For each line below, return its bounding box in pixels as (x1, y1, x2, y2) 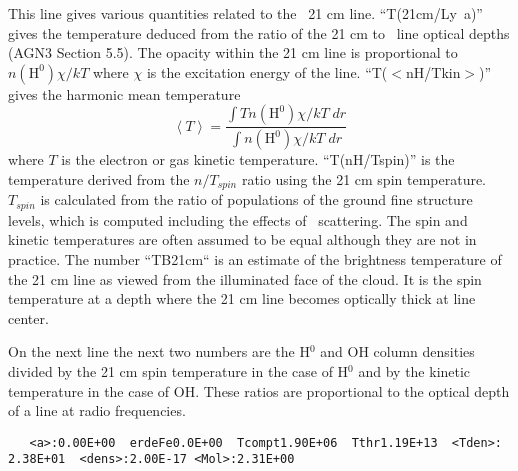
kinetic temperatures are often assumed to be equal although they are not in (8, 229, 477, 250)
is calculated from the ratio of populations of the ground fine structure (40, 189, 473, 210)
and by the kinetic (358, 360, 471, 381)
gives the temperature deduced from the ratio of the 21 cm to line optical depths (8, 22, 510, 43)
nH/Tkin (405, 61, 461, 82)
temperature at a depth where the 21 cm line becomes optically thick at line (8, 288, 476, 309)
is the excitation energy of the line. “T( (146, 61, 388, 82)
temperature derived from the (8, 168, 190, 189)
